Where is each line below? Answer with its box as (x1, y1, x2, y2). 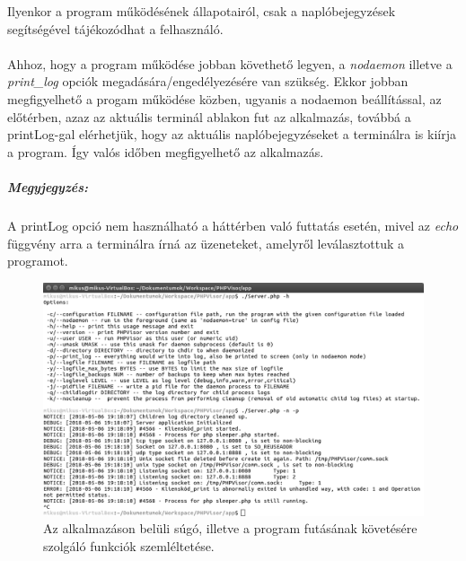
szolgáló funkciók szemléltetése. (43, 536, 215, 555)
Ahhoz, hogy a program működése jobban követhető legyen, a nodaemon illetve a (7, 54, 453, 73)
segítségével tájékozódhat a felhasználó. (7, 19, 224, 38)
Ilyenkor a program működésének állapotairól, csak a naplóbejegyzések (7, 2, 396, 20)
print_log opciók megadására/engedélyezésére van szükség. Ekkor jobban (7, 72, 409, 91)
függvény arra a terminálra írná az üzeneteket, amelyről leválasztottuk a (7, 233, 405, 252)
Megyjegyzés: (7, 177, 89, 196)
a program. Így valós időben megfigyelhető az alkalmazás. (7, 142, 324, 161)
